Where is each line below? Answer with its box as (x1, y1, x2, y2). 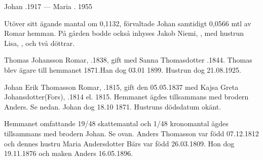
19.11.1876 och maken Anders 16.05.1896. (4, 148, 133, 158)
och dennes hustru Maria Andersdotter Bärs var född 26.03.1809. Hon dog (4, 138, 235, 148)
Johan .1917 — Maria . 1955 (4, 1, 93, 11)
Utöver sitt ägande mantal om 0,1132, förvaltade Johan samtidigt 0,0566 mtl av (4, 18, 251, 28)
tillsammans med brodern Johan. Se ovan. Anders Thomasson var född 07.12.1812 (4, 128, 259, 138)
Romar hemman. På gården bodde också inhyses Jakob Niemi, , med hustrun (4, 28, 244, 38)
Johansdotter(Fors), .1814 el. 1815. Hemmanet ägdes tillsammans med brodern (4, 91, 249, 102)
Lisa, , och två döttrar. (4, 37, 75, 48)
